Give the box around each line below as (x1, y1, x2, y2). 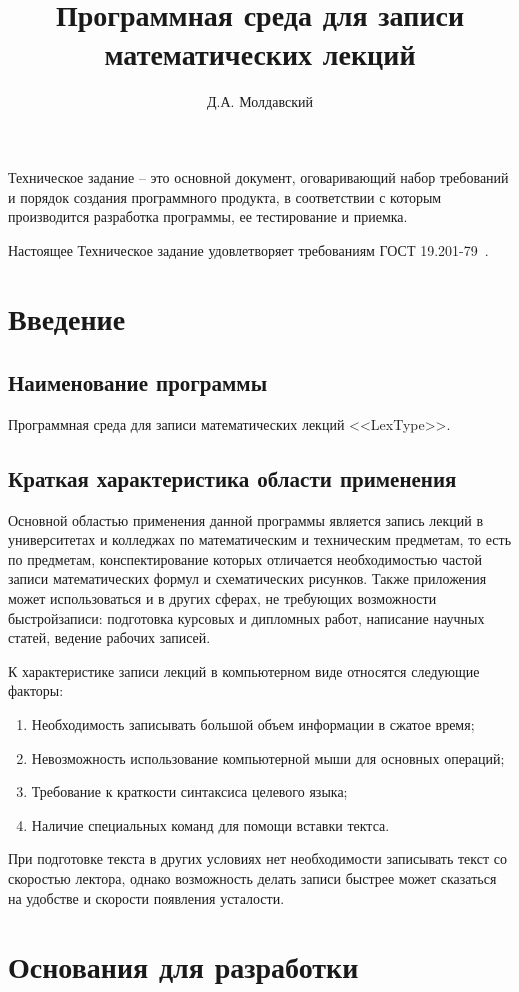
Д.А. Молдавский (207, 91, 313, 112)
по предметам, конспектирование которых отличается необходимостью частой (8, 548, 482, 569)
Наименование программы (8, 367, 268, 398)
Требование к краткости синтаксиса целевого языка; (31, 781, 348, 802)
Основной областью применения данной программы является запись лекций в (8, 509, 484, 530)
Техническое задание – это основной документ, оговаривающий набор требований (8, 166, 509, 187)
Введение (8, 298, 126, 339)
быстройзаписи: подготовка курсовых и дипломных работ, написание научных (8, 607, 485, 628)
